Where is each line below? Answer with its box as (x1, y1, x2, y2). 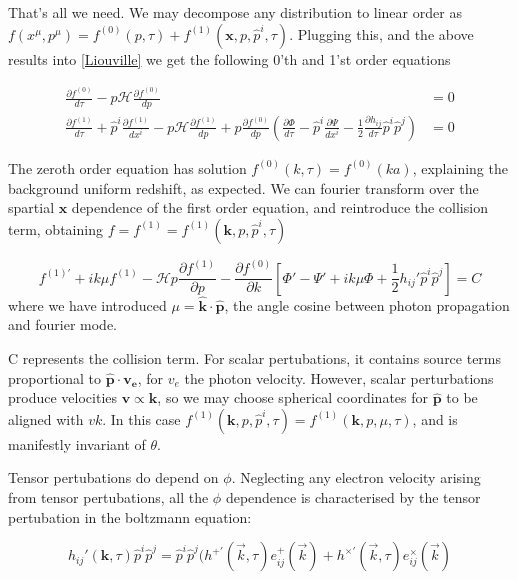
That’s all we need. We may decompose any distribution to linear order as (8, 2, 462, 22)
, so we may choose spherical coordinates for (157, 387, 428, 408)
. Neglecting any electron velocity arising (231, 467, 481, 488)
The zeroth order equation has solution (8, 157, 247, 178)
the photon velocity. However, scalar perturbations (184, 367, 494, 388)
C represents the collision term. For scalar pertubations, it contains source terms (8, 348, 502, 368)
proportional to (8, 367, 102, 388)
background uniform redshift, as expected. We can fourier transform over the (8, 177, 479, 198)
